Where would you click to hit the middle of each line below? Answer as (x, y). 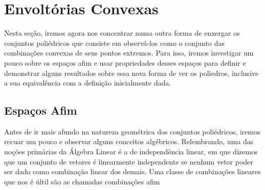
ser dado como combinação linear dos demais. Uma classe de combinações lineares (132, 171)
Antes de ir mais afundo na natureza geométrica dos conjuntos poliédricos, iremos (132, 131)
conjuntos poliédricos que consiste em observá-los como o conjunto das (115, 43)
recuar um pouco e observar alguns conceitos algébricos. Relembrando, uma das (129, 141)
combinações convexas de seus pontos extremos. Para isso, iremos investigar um (129, 53)
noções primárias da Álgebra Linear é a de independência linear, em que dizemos (131, 152)
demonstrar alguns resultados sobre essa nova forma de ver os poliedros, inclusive (131, 73)
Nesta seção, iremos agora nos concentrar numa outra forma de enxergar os (122, 33)
